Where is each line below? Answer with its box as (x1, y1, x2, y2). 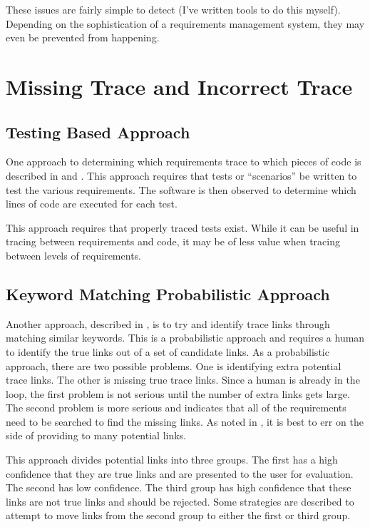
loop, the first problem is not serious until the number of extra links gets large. (6, 386, 350, 401)
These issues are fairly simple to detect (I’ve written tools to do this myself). (6, 2, 341, 16)
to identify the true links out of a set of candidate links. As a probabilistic (6, 344, 329, 359)
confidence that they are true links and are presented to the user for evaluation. (6, 466, 354, 481)
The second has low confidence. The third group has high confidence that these (6, 480, 351, 495)
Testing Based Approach (6, 121, 190, 143)
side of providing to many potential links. (6, 428, 187, 443)
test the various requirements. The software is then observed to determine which (6, 182, 356, 197)
